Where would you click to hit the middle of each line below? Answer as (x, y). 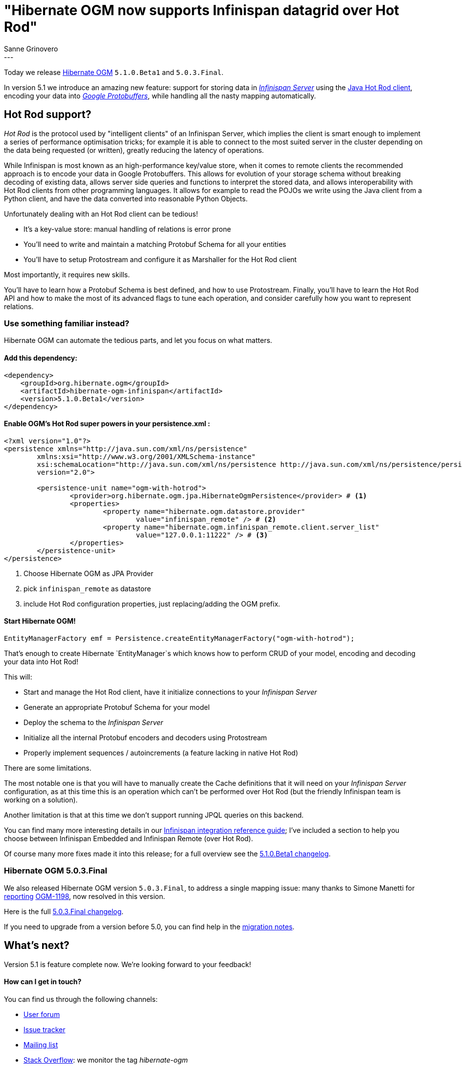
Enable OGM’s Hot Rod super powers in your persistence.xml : (107, 424)
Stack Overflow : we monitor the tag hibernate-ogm (106, 1060)
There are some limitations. (48, 768)
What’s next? (37, 946)
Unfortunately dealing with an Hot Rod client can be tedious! (101, 214)
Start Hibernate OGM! (40, 621)
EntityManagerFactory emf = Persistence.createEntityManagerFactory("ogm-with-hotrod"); (179, 638)
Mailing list (41, 1044)
